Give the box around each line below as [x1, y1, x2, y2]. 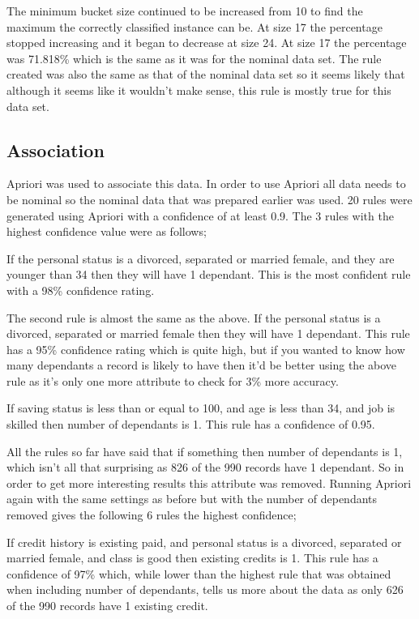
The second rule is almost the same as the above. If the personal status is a [6, 309, 381, 326]
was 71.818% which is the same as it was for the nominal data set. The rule [6, 49, 382, 66]
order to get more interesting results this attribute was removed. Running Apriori [6, 474, 412, 491]
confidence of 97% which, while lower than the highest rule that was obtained [6, 565, 391, 582]
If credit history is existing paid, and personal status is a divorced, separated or [6, 533, 402, 550]
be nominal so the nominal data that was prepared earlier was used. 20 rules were [6, 190, 413, 207]
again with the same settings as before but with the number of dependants [6, 490, 378, 507]
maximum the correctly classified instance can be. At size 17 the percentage [6, 18, 383, 35]
